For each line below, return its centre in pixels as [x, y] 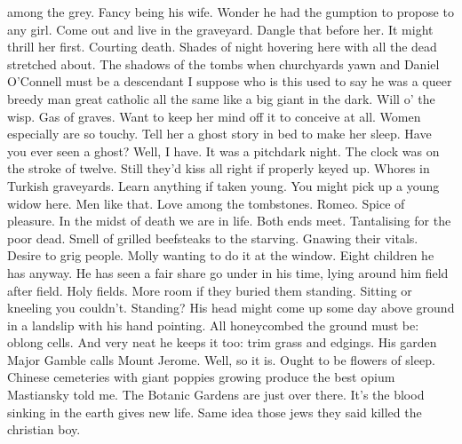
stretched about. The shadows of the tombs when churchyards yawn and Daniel [223, 63]
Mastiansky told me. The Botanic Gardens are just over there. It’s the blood [216, 395]
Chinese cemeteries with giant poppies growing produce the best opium [201, 377]
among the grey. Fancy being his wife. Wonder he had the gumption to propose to [231, 12]
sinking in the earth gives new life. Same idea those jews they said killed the [215, 412]
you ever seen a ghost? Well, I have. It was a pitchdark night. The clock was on [223, 151]
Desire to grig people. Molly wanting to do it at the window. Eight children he [221, 255]
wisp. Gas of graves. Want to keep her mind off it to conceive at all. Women [214, 116]
